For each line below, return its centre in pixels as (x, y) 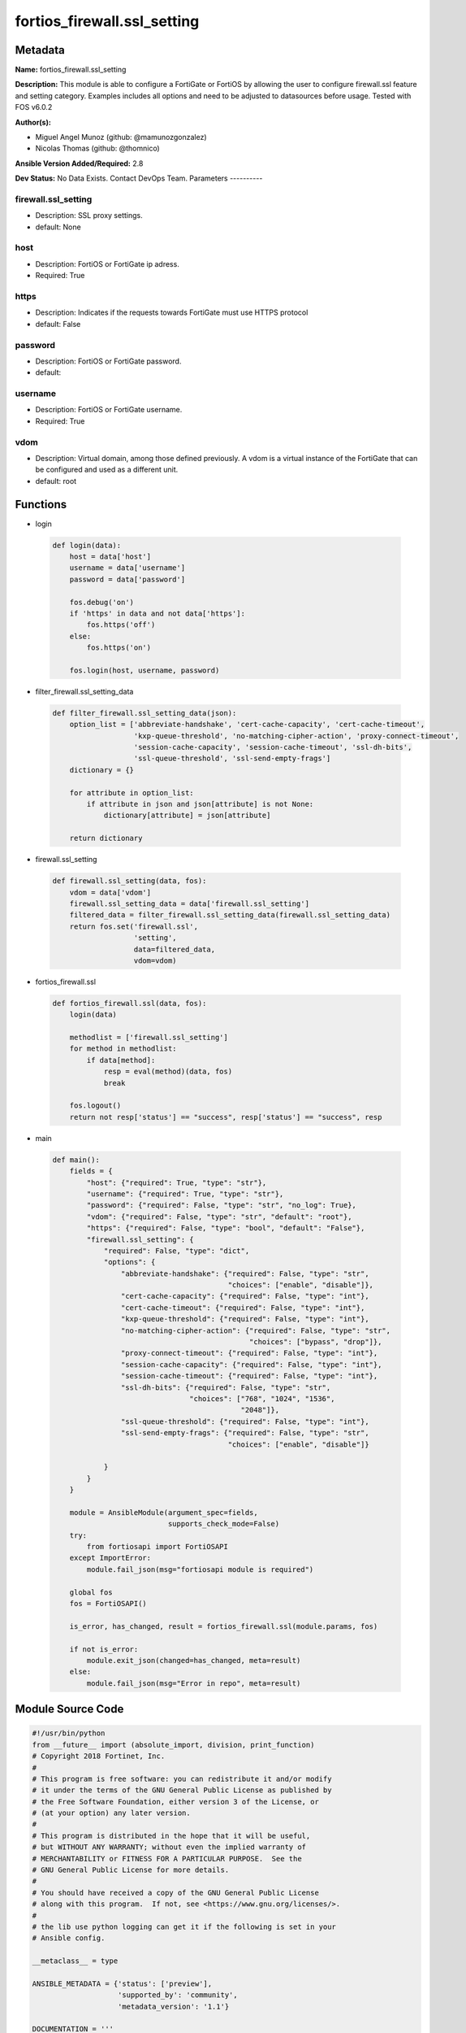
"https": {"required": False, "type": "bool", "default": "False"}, (226, 1228)
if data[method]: (121, 1060)
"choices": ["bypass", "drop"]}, (315, 1342)
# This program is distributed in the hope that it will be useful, (171, 1835)
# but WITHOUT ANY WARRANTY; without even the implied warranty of (169, 1847)
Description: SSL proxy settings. (89, 215)
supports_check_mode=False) (224, 1524)
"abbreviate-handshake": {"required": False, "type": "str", (245, 1273)
